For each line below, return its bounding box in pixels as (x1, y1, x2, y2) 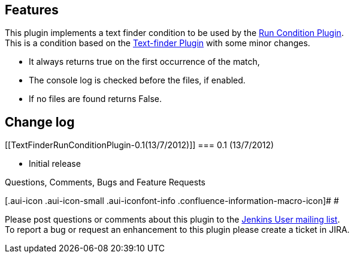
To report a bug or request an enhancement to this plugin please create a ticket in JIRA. (5, 224, 350, 235)
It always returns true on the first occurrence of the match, (29, 56, 260, 67)
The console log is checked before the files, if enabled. (29, 75, 246, 86)
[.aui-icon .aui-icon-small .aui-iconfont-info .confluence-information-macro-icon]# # (5, 196, 339, 206)
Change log (5, 114, 75, 130)
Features (5, 2, 59, 17)
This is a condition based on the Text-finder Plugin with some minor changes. (5, 38, 310, 49)
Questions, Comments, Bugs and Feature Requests (5, 177, 205, 188)
